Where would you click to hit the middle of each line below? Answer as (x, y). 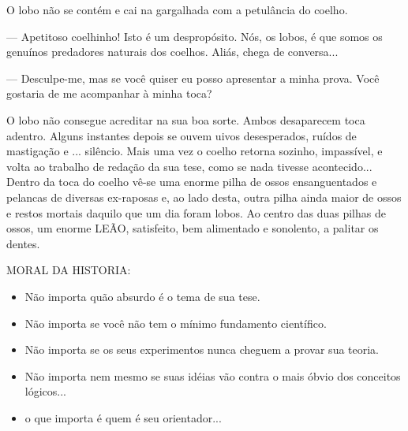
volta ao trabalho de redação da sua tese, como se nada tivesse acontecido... (189, 166)
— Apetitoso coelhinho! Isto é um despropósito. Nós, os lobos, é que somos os (195, 36)
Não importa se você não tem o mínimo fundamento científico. (176, 323)
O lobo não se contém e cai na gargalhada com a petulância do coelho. (177, 9)
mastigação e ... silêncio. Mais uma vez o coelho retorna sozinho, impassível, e (195, 151)
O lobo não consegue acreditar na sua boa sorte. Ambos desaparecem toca (186, 119)
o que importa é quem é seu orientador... (123, 417)
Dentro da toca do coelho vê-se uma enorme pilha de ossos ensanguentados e (192, 182)
